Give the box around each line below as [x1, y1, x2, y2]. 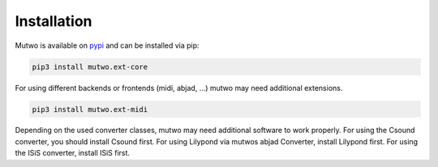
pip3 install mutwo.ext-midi [32, 105, 148, 113]
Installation [15, 12, 92, 30]
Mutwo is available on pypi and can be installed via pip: [15, 41, 200, 50]
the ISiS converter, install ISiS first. [15, 148, 130, 158]
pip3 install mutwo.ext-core [32, 62, 148, 71]
